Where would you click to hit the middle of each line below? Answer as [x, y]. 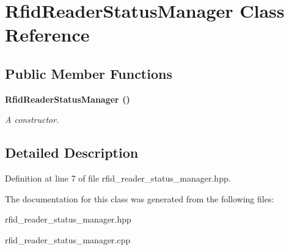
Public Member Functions [89, 73]
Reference [47, 35]
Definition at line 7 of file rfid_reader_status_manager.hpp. [118, 178]
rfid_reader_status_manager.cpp [68, 239]
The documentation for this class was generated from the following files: [140, 198]
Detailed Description [72, 153]
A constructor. [32, 119]
